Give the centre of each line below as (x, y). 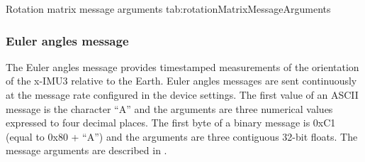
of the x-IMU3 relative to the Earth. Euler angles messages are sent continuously (181, 81)
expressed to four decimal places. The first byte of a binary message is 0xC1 (171, 123)
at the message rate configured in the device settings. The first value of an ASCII (182, 94)
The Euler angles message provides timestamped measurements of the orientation (182, 66)
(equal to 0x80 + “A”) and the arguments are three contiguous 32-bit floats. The (182, 136)
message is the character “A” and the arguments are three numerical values (169, 108)
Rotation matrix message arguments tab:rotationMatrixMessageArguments (168, 9)
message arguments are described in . (86, 150)
